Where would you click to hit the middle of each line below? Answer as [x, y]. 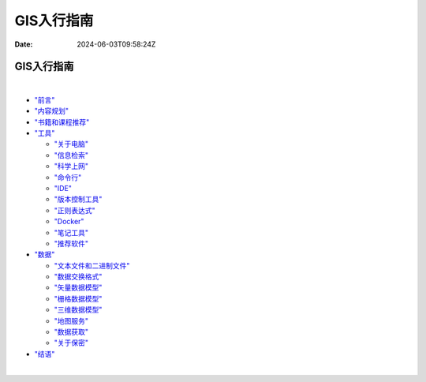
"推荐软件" [71, 243]
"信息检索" [71, 155]
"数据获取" [71, 332]
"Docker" [69, 222]
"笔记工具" [71, 232]
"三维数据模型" [78, 310]
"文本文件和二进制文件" [92, 265]
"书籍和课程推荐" [62, 122]
